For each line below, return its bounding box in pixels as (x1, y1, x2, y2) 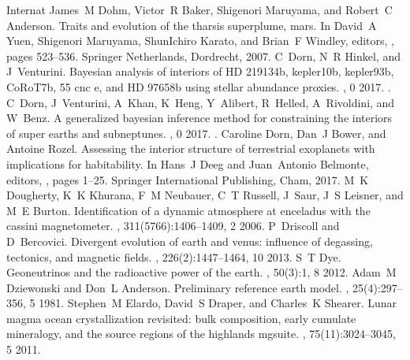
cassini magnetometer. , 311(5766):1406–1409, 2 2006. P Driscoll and (6, 217, 340, 234)
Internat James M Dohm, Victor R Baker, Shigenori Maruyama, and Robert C (6, 2, 393, 17)
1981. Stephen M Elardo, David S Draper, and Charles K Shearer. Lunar (39, 295, 397, 311)
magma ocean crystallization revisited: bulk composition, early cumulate (6, 310, 356, 326)
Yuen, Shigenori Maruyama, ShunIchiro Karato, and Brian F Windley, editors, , (6, 32, 394, 49)
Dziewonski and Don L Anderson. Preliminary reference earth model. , (6, 279, 349, 295)
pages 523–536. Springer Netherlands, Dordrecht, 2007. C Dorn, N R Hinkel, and (6, 47, 401, 64)
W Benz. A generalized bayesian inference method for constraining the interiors (6, 109, 393, 126)
